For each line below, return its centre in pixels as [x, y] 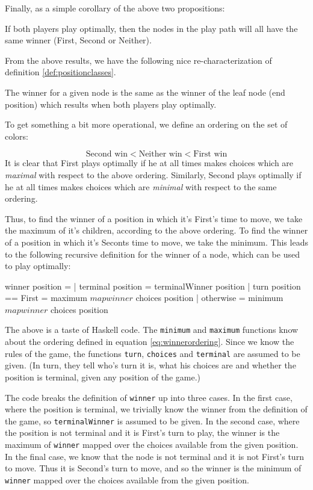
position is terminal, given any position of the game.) [103, 377]
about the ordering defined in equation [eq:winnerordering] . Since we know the [150, 342]
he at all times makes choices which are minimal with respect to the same [141, 186]
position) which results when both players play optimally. [111, 104]
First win [210, 154]
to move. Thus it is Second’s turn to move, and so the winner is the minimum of [153, 468]
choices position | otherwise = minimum [209, 298]
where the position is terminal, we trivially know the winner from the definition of [156, 409]
